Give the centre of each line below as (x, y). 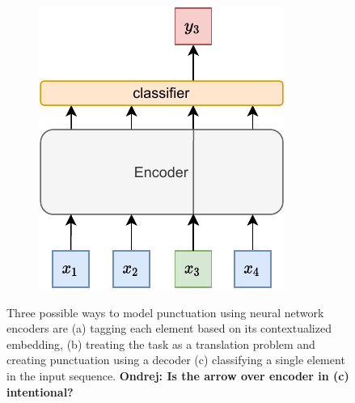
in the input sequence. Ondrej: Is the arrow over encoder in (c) (178, 375)
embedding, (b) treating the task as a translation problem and (161, 344)
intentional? (40, 391)
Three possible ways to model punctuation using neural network (165, 312)
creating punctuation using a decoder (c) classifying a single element (176, 360)
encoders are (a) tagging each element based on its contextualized (169, 328)
